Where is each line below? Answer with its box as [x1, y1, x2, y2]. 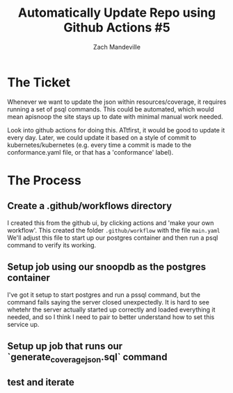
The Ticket [7, 75, 71, 90]
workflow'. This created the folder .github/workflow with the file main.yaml [7, 226, 220, 234]
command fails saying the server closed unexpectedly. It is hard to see [7, 298, 210, 306]
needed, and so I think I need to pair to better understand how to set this [7, 312, 215, 321]
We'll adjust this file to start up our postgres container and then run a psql [7, 233, 218, 242]
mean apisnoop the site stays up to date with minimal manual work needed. [7, 112, 224, 121]
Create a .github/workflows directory [7, 200, 172, 212]
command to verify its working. [7, 240, 97, 249]
